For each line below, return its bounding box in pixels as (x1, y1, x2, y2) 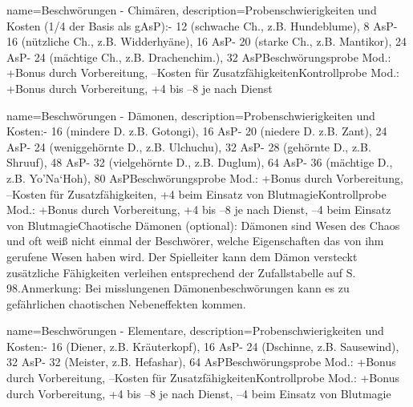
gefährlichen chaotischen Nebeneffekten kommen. (6, 295, 246, 312)
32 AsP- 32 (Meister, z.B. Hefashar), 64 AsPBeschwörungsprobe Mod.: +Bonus (6, 353, 396, 370)
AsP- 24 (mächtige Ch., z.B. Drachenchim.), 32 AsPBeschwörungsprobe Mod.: (6, 48, 391, 65)
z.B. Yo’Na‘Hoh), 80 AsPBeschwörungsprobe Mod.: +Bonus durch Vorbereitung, (6, 169, 403, 186)
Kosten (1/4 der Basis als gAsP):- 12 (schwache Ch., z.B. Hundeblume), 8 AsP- (6, 17, 398, 34)
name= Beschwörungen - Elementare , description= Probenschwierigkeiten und (6, 322, 384, 339)
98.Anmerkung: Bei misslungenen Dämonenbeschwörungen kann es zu (6, 280, 350, 296)
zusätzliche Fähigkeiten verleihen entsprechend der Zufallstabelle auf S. (6, 264, 356, 280)
